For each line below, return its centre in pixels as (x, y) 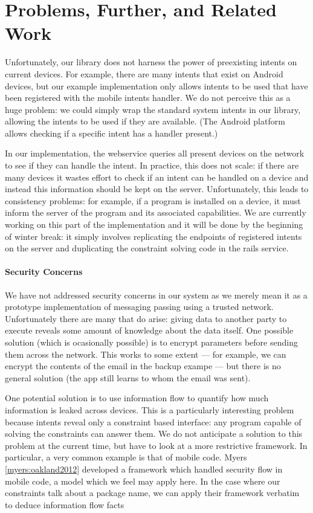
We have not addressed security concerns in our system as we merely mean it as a (156, 295)
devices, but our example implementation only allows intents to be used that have (156, 85)
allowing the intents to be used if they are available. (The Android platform (145, 121)
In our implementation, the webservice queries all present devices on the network (155, 153)
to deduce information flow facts (65, 504)
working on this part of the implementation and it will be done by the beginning (154, 224)
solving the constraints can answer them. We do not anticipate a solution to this (154, 434)
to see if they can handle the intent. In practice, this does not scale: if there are (152, 165)
